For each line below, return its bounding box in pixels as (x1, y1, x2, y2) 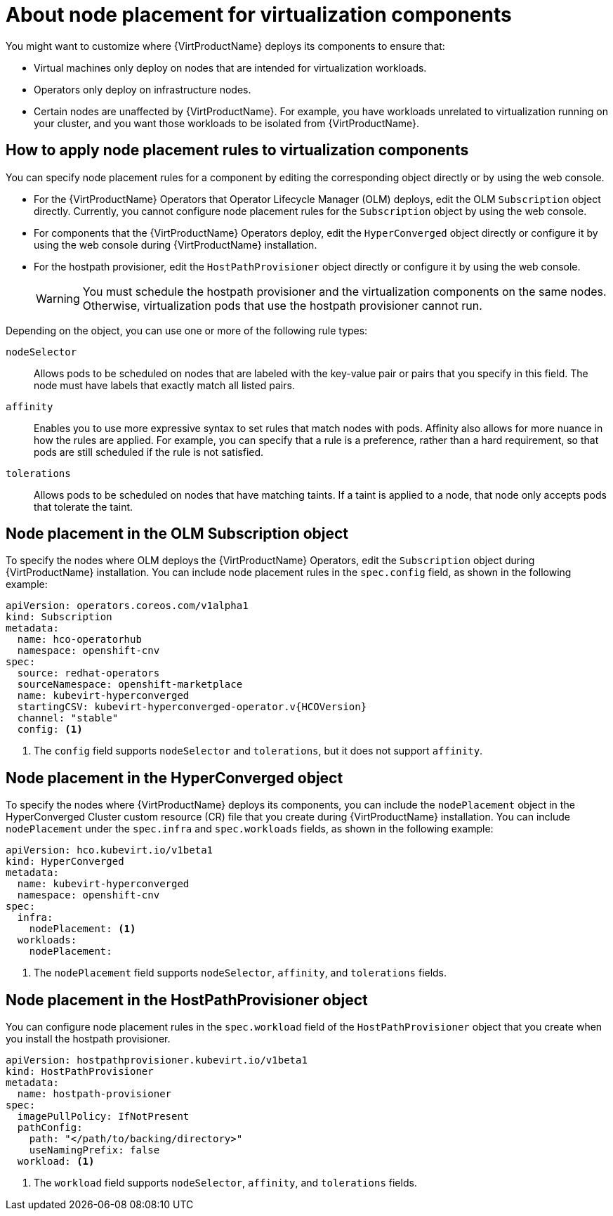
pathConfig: (17, 1122, 83, 1134)
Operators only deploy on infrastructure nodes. (34, 83, 251, 96)
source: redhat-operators (17, 667, 160, 679)
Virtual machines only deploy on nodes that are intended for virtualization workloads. (34, 61, 427, 74)
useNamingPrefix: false (29, 1144, 160, 1156)
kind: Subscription (6, 611, 112, 623)
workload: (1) (17, 1156, 95, 1168)
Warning (36, 291, 80, 306)
